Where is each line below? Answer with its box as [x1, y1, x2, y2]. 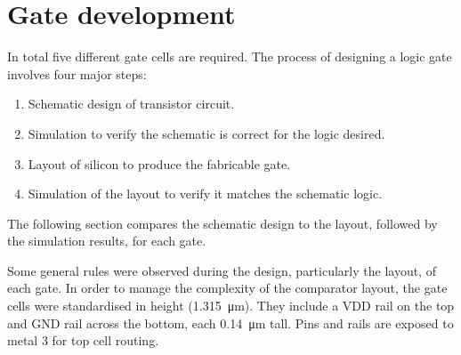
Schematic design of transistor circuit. [28, 94, 235, 113]
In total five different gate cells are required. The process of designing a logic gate [7, 47, 452, 66]
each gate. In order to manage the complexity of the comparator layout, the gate [7, 278, 448, 297]
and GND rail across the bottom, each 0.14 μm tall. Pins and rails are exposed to [7, 313, 454, 332]
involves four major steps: [7, 64, 147, 83]
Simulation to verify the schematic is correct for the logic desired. [28, 124, 385, 142]
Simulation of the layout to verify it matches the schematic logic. [28, 184, 383, 203]
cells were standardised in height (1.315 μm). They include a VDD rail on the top [7, 296, 455, 315]
